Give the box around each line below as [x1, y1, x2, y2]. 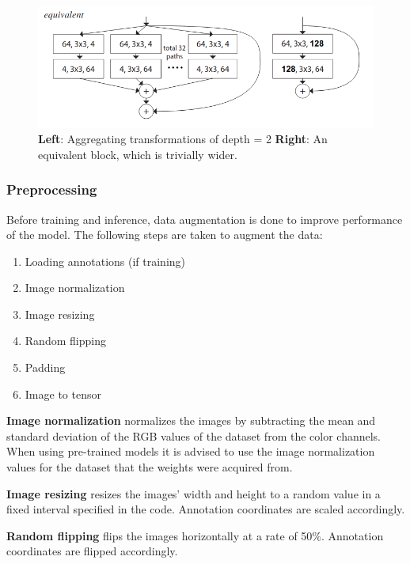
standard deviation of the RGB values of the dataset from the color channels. [6, 427, 382, 444]
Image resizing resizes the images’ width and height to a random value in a [6, 485, 381, 502]
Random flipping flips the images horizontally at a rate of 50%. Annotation [6, 527, 384, 543]
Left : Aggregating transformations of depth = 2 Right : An [38, 131, 328, 147]
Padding [25, 359, 66, 376]
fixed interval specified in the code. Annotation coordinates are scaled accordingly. [6, 501, 405, 517]
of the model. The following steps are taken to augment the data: [6, 226, 323, 243]
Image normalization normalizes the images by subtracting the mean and [6, 412, 376, 429]
